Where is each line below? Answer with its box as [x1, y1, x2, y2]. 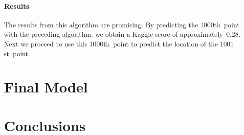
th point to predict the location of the [103, 38, 218, 48]
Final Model [4, 77, 88, 97]
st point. [4, 48, 30, 58]
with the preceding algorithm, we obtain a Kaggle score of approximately [4, 29, 223, 39]
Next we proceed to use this [4, 38, 88, 48]
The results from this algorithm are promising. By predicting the [4, 19, 199, 29]
